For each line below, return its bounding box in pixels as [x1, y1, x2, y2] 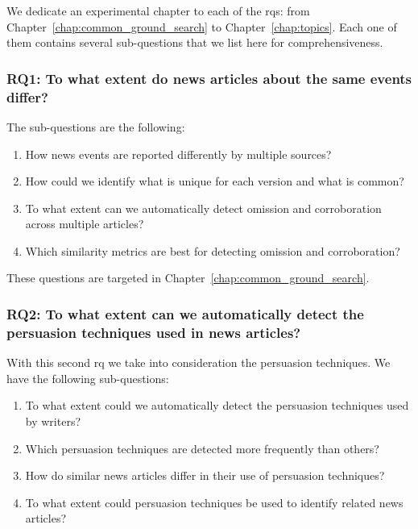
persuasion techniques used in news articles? [6, 322, 301, 342]
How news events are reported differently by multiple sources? [25, 145, 332, 162]
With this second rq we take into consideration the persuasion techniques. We [6, 354, 391, 371]
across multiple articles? [25, 215, 144, 232]
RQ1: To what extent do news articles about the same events [6, 68, 412, 88]
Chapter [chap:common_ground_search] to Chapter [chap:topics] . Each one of [6, 18, 397, 35]
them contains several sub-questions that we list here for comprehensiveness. [6, 34, 383, 51]
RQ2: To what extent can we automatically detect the [6, 304, 364, 323]
